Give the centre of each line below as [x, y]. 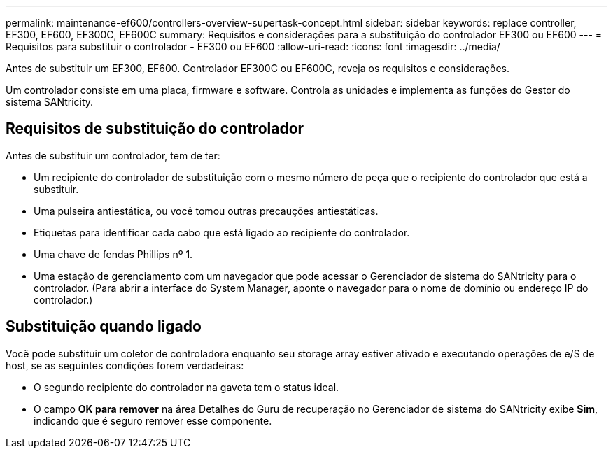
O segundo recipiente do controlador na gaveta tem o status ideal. [186, 387]
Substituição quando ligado [104, 327]
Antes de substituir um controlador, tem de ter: [113, 155]
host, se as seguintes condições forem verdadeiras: [125, 365]
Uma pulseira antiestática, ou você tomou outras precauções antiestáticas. [206, 211]
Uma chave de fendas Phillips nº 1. [113, 254]
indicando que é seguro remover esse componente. [153, 420]
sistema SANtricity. [50, 102]
